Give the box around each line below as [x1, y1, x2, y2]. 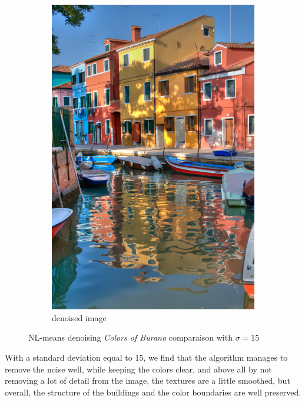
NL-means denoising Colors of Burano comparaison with [28, 331, 233, 344]
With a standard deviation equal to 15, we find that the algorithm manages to [5, 351, 288, 364]
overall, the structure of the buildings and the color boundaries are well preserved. [5, 385, 301, 398]
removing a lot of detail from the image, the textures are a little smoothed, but [5, 374, 290, 387]
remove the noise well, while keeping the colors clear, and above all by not [5, 362, 272, 375]
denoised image [52, 311, 107, 323]
